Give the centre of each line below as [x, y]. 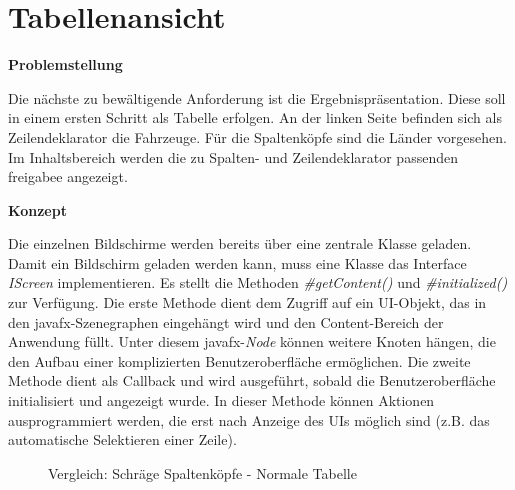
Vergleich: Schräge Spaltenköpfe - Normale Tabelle [202, 472]
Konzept [37, 209]
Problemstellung [65, 64]
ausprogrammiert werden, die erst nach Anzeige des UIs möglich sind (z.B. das [249, 419]
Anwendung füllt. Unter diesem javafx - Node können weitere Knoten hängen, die [252, 341]
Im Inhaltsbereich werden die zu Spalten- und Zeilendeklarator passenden [233, 156]
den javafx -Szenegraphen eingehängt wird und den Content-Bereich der [226, 321]
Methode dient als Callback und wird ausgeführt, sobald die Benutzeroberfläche [252, 380]
